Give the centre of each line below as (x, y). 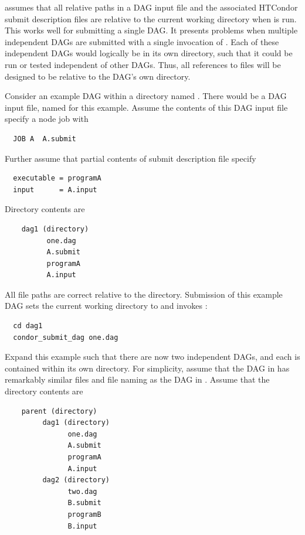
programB (84, 514)
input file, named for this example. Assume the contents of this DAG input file (146, 107)
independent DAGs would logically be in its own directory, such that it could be (149, 53)
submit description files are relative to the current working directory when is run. (151, 18)
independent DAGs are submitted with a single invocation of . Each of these (142, 41)
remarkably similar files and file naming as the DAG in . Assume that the (137, 379)
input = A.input (55, 190)
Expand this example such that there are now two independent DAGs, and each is (152, 357)
